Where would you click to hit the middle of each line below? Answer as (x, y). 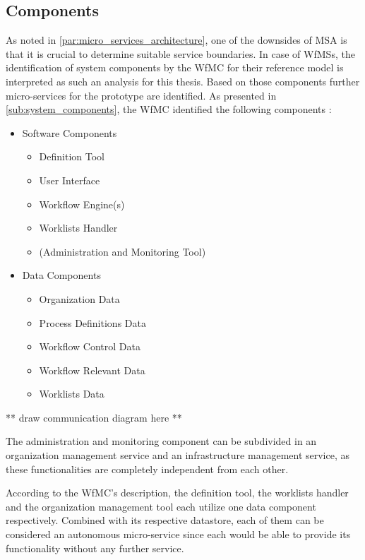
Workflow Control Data (90, 346)
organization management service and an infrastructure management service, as (178, 455)
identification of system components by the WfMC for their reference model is (175, 67)
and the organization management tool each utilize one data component (161, 506)
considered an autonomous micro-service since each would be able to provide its (178, 534)
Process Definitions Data (92, 322)
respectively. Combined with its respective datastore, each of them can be (165, 520)
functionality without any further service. (95, 548)
